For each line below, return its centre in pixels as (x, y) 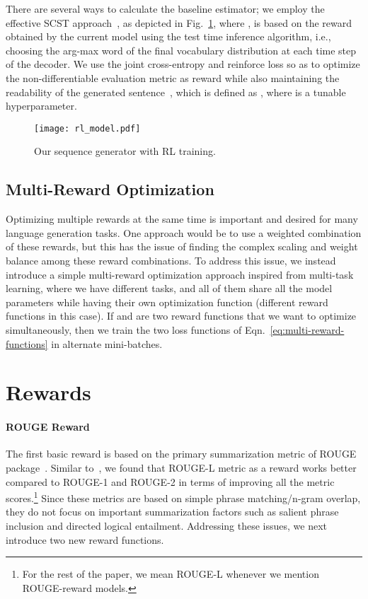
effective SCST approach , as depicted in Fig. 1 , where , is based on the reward (179, 22)
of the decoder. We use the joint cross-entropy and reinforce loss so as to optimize (183, 64)
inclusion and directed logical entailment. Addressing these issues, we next (167, 525)
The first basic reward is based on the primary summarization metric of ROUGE (181, 454)
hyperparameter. (41, 106)
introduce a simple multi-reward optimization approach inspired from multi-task (180, 274)
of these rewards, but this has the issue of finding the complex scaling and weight (182, 246)
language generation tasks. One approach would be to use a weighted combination (184, 232)
